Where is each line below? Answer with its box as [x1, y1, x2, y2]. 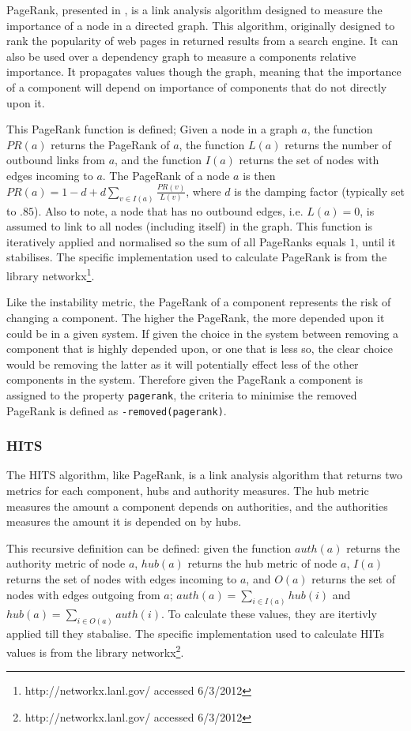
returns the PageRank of [51, 136, 170, 152]
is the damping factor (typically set [234, 182, 405, 199]
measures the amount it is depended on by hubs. [6, 513, 242, 530]
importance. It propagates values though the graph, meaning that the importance [6, 63, 402, 80]
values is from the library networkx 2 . [6, 641, 184, 660]
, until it [355, 233, 396, 249]
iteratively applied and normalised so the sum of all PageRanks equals [6, 233, 346, 249]
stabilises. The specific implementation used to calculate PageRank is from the [6, 249, 387, 265]
